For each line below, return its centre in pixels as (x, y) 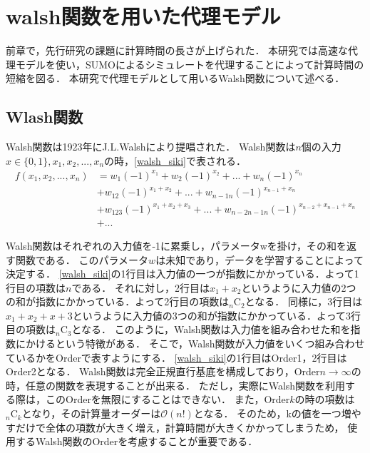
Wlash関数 (45, 117)
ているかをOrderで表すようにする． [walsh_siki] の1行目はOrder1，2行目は (176, 357)
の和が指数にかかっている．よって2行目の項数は (118, 301)
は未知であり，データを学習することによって (259, 259)
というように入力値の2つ (299, 287)
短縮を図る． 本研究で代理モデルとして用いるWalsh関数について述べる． (175, 78)
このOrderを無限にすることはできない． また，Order (168, 399)
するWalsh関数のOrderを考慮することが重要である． (137, 441)
